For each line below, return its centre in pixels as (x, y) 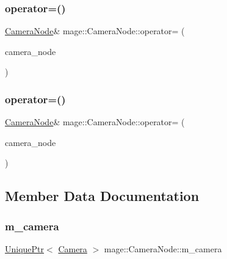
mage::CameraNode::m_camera (163, 249)
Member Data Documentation (102, 196)
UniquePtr (25, 249)
